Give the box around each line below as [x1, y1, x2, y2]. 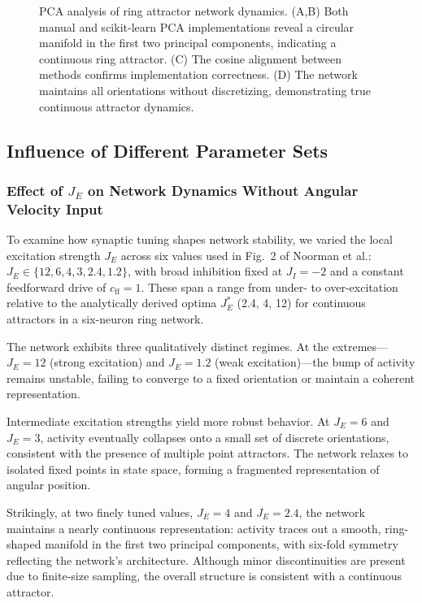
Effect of [7, 180, 63, 200]
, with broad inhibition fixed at [127, 262, 283, 280]
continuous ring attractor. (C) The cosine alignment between [39, 50, 342, 67]
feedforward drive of [7, 278, 107, 295]
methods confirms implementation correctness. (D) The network [39, 66, 358, 83]
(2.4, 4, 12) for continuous [237, 294, 366, 311]
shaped [7, 536, 41, 553]
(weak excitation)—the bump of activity [215, 354, 415, 371]
